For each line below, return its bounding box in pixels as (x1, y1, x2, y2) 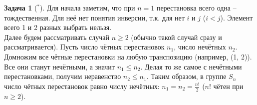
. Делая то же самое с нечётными (140, 61, 242, 71)
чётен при (213, 80, 244, 91)
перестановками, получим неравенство (4, 71, 121, 81)
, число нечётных (174, 41, 226, 52)
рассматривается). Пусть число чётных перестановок (4, 41, 165, 52)
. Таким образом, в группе (146, 71, 227, 81)
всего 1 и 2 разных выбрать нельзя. (4, 22, 112, 32)
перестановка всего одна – (156, 2, 237, 12)
